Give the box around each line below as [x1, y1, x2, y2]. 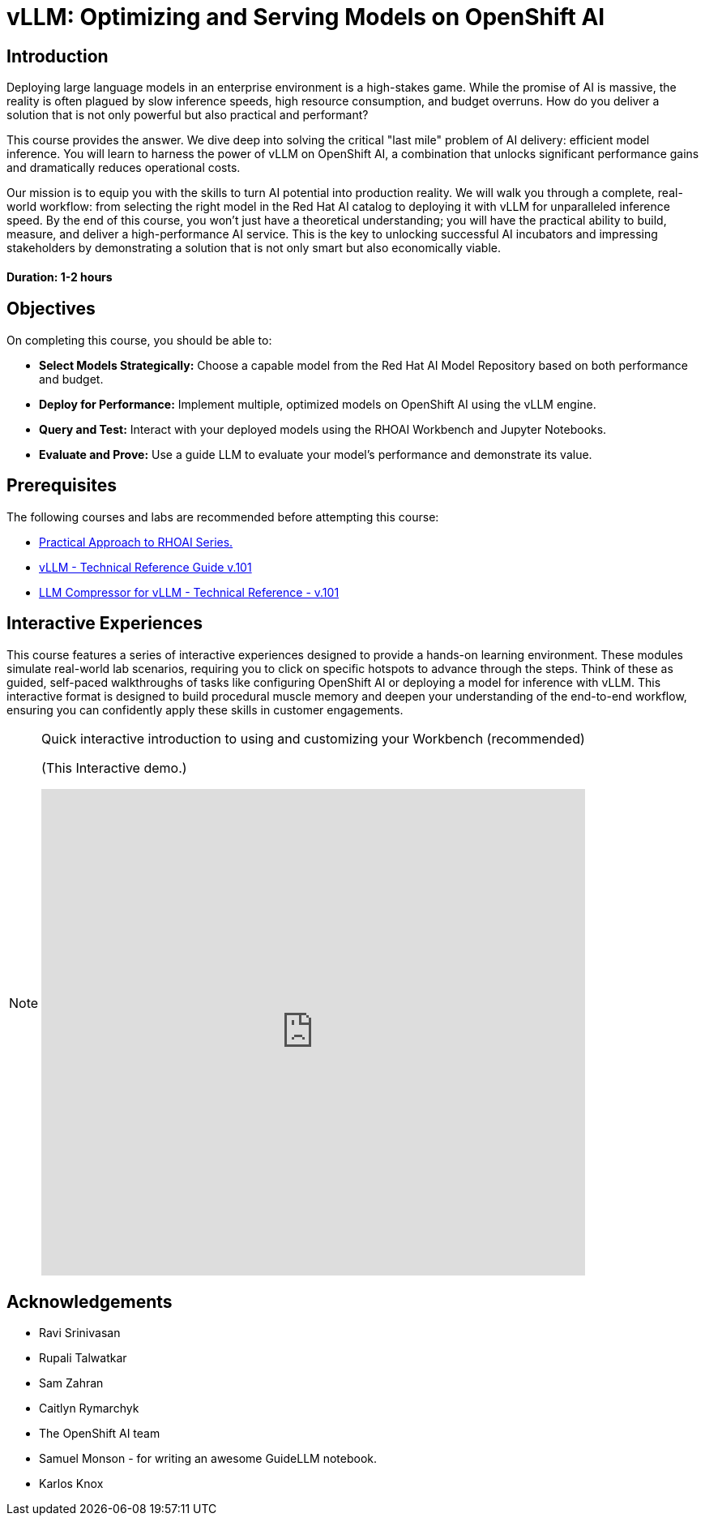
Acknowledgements [6, 1291, 173, 1312]
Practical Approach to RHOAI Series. [39, 534, 233, 549]
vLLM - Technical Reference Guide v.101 [39, 559, 252, 574]
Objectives [6, 298, 96, 319]
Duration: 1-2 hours [6, 269, 113, 284]
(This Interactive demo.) [41, 759, 187, 776]
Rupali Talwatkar [39, 1351, 127, 1366]
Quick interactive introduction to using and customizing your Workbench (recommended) [41, 730, 585, 747]
